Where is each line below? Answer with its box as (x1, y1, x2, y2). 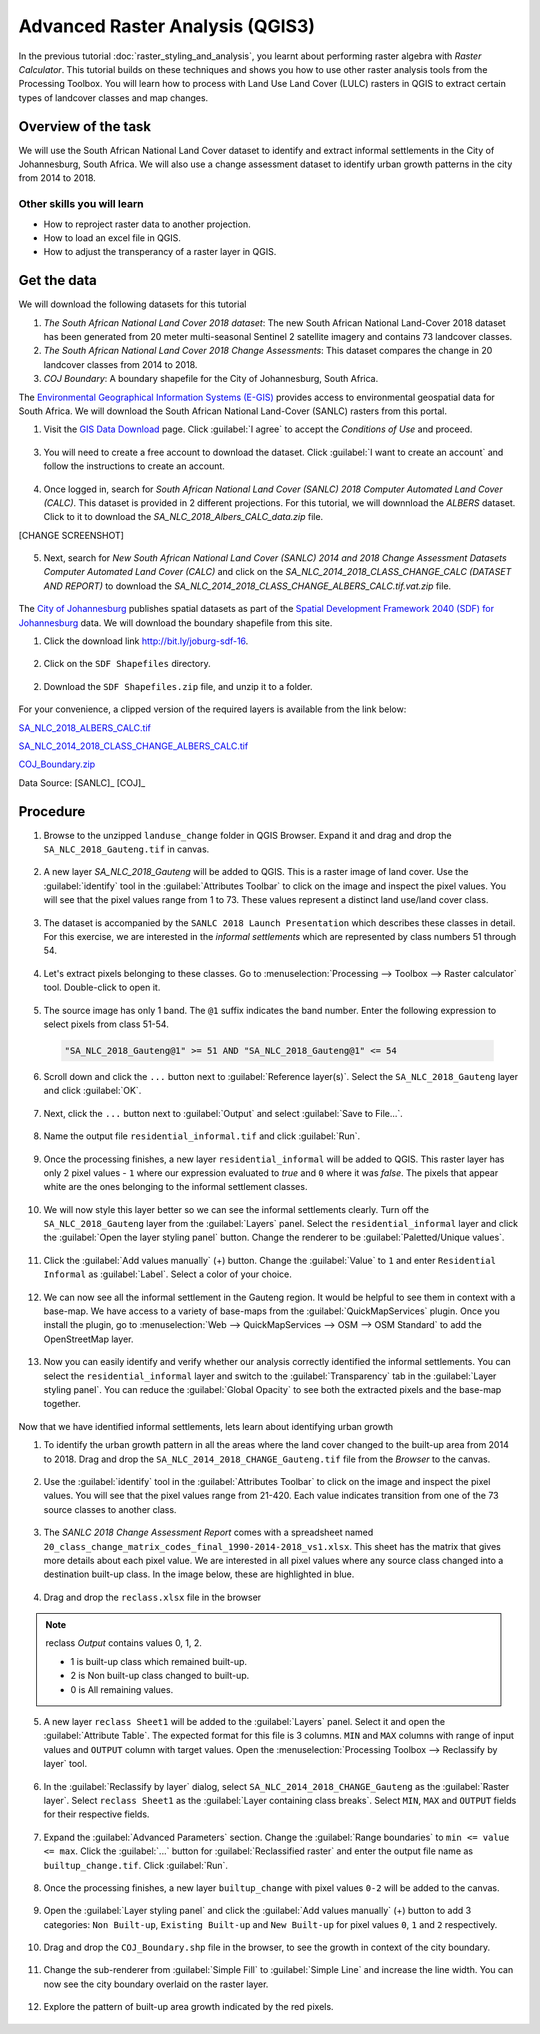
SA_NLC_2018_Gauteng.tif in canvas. (43, 843, 210, 855)
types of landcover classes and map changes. (18, 91, 209, 104)
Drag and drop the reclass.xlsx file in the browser (43, 1591, 262, 1603)
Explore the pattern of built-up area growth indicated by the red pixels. (43, 2001, 334, 2013)
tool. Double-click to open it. (43, 981, 161, 994)
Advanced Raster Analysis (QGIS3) (18, 15, 315, 37)
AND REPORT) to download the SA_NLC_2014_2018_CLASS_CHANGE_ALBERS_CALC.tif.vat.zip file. (43, 580, 452, 592)
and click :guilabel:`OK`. (43, 1085, 142, 1097)
